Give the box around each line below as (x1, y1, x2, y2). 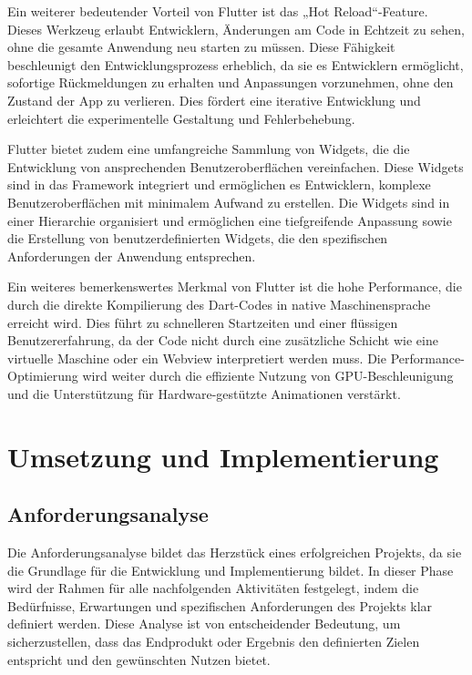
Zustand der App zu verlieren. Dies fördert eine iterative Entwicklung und (7, 90, 421, 109)
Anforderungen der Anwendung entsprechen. (7, 246, 256, 265)
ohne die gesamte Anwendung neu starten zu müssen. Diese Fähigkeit (7, 37, 395, 56)
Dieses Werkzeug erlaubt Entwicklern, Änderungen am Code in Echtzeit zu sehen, (7, 19, 465, 38)
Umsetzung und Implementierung (7, 437, 439, 475)
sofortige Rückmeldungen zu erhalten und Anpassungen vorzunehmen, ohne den (7, 73, 454, 92)
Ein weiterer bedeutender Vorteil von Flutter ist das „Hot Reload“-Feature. (7, 2, 428, 20)
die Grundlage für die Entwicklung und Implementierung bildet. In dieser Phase (7, 560, 454, 579)
